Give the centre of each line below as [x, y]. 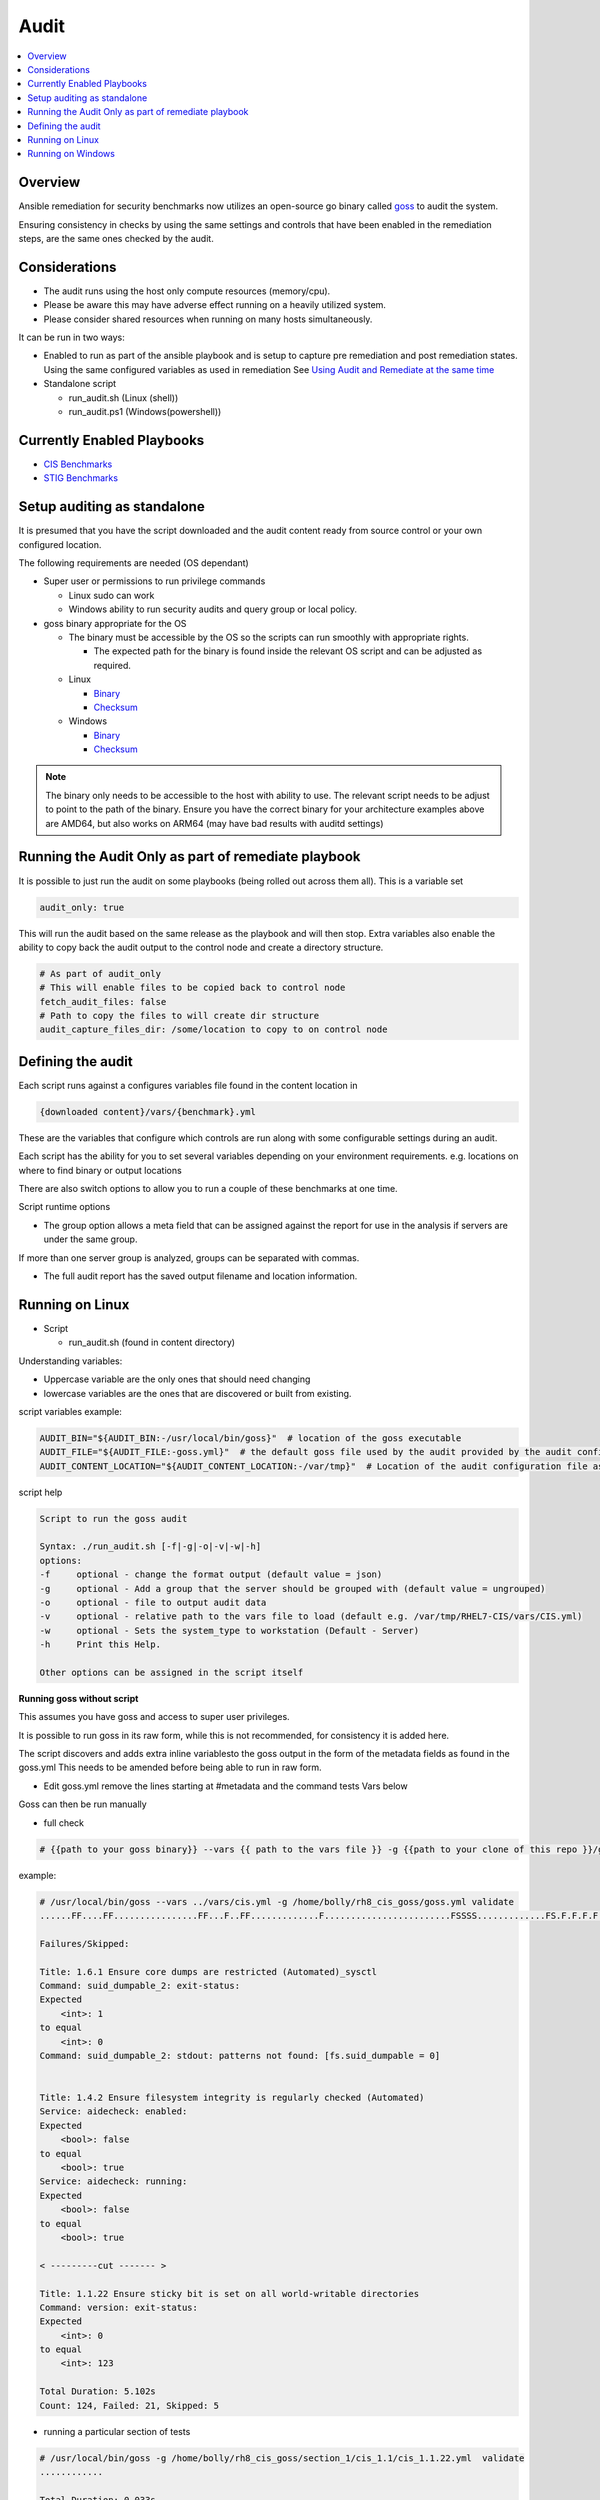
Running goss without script [78, 1698]
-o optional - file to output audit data [153, 1602]
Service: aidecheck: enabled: [113, 2111]
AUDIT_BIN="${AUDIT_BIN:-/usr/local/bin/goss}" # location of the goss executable [250, 1438]
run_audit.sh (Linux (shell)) [123, 397]
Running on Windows [71, 154]
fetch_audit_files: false [103, 1001]
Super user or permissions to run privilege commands [154, 581]
